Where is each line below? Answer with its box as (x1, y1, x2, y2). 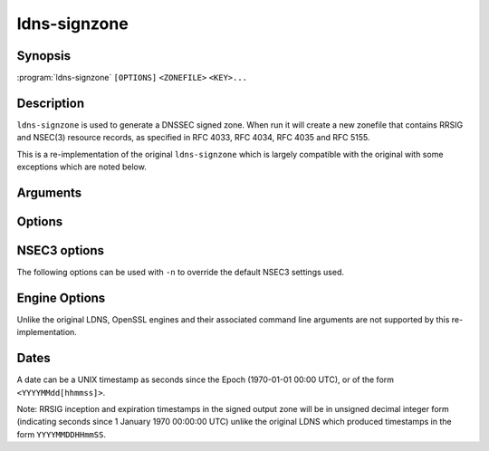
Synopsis (16, 48, 72, 63)
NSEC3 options (16, 243, 104, 258)
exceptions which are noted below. (16, 161, 147, 172)
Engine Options (16, 290, 106, 305)
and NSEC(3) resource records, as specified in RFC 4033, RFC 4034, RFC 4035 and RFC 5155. (16, 132, 370, 143)
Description (16, 95, 85, 110)
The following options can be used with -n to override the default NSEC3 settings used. (16, 267, 344, 278)
